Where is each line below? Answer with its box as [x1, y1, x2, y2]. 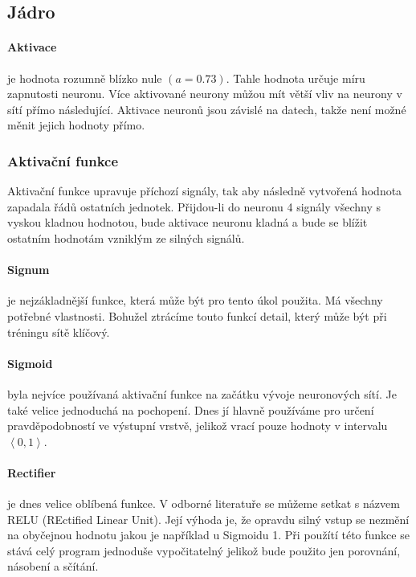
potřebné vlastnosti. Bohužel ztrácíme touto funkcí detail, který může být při [7, 307, 387, 324]
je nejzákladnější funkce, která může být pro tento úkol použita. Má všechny [7, 292, 383, 309]
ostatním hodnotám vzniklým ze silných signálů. [7, 229, 245, 246]
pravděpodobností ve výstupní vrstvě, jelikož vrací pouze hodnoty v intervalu [7, 417, 388, 434]
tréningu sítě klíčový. [7, 323, 110, 340]
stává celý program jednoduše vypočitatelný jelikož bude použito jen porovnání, [7, 542, 401, 559]
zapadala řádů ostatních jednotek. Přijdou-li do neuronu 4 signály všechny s [7, 198, 381, 215]
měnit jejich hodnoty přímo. [7, 117, 145, 133]
